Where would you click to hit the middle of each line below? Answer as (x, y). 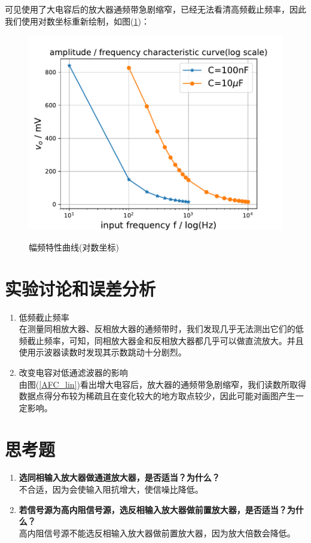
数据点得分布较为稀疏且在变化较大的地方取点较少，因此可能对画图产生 (157, 396)
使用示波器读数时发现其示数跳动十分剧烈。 (103, 352)
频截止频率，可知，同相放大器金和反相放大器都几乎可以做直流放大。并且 (161, 340)
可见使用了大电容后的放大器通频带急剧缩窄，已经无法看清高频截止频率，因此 (155, 9)
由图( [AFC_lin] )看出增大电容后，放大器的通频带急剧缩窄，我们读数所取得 (162, 384)
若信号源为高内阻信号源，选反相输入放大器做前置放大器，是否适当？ (153, 509)
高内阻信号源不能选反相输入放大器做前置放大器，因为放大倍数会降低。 (157, 533)
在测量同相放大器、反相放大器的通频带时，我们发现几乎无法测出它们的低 (161, 329)
